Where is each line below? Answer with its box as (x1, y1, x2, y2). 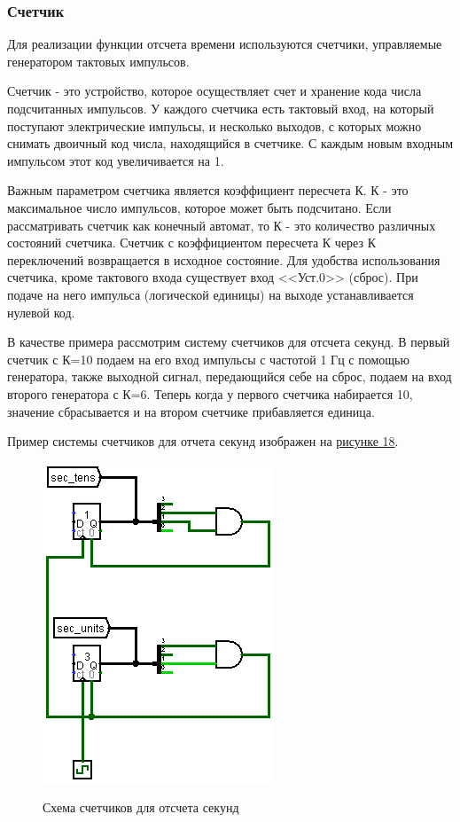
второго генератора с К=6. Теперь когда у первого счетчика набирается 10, (7, 384, 413, 403)
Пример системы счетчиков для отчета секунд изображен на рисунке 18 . (7, 432, 399, 450)
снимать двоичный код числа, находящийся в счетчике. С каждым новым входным (7, 134, 454, 153)
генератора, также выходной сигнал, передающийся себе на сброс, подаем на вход (7, 367, 452, 386)
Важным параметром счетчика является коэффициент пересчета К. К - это (7, 181, 409, 200)
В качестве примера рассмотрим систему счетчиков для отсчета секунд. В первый (7, 333, 450, 351)
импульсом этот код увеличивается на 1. (7, 151, 224, 169)
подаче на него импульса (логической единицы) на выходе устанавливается (7, 285, 414, 303)
